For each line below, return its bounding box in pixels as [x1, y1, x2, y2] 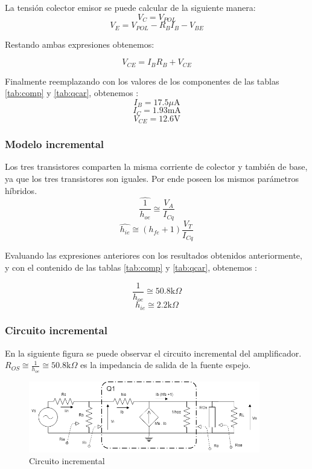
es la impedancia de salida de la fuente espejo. [80, 358, 251, 371]
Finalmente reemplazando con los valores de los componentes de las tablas [5, 74, 279, 87]
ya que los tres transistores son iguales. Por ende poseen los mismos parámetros [5, 172, 299, 184]
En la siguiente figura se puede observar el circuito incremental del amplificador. [5, 346, 302, 359]
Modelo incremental [5, 137, 104, 152]
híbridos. [5, 184, 37, 196]
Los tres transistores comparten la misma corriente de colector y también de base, [5, 160, 308, 173]
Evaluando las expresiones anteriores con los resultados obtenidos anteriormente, [5, 249, 302, 262]
